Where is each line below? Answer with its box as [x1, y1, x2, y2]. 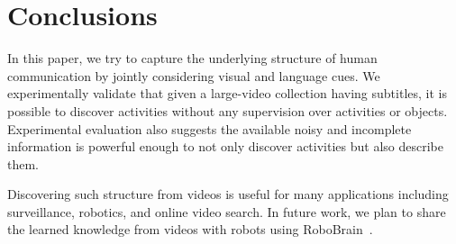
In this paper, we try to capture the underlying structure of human [7, 49, 378, 68]
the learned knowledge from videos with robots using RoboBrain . [7, 220, 373, 239]
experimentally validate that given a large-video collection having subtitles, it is [7, 84, 447, 103]
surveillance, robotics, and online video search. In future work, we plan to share [7, 202, 446, 221]
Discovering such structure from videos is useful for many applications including [7, 185, 449, 203]
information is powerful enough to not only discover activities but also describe [7, 137, 443, 156]
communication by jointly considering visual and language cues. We [7, 66, 380, 85]
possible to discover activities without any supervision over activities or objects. [7, 101, 448, 120]
